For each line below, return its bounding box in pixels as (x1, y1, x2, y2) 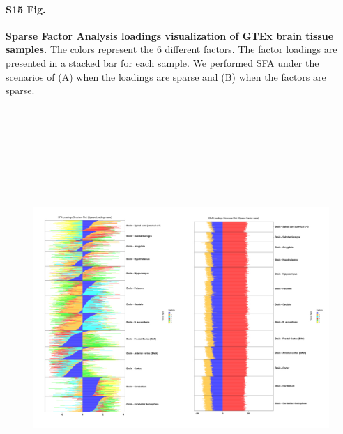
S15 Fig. (6, 1, 46, 16)
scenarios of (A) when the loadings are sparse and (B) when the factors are (6, 69, 326, 84)
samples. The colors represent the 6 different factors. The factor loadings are (6, 42, 337, 56)
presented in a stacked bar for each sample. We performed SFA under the (6, 55, 319, 70)
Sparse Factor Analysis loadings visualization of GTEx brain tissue (6, 28, 334, 42)
